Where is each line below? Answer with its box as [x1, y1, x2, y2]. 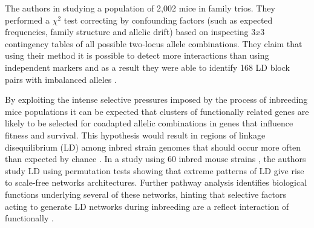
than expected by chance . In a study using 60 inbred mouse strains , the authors [5, 152, 306, 165]
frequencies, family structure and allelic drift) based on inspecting [5, 25, 249, 38]
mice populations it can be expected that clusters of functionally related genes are [5, 105, 309, 117]
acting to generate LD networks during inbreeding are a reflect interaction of [5, 200, 289, 212]
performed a [5, 13, 50, 26]
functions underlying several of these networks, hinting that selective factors [5, 187, 286, 200]
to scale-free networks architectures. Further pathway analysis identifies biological [5, 176, 307, 189]
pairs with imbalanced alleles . [5, 73, 117, 85]
